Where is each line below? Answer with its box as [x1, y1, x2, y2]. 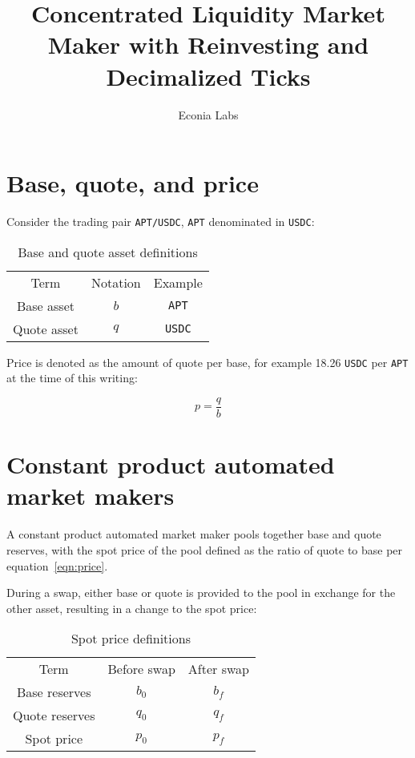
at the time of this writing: [6, 369, 138, 386]
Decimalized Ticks [106, 59, 311, 92]
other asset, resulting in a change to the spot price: [6, 599, 257, 616]
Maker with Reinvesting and [47, 28, 369, 61]
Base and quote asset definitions [18, 242, 198, 261]
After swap [187, 659, 249, 679]
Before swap [107, 659, 175, 679]
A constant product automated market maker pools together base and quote [6, 526, 381, 542]
